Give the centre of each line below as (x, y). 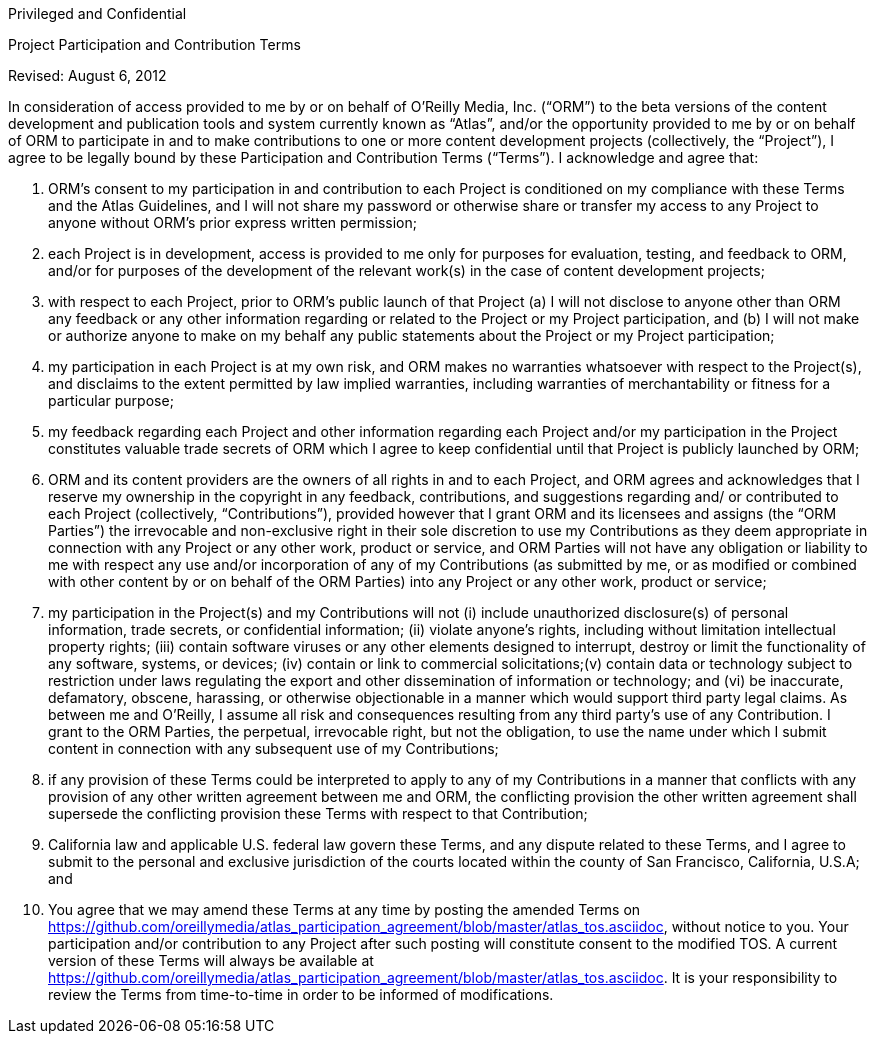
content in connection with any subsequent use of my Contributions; (273, 748)
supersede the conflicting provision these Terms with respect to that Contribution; (318, 813)
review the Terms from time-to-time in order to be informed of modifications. (301, 994)
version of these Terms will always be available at (211, 960)
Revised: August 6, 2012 (87, 75)
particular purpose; (111, 400)
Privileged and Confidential (97, 13)
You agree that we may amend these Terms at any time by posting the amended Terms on (344, 909)
